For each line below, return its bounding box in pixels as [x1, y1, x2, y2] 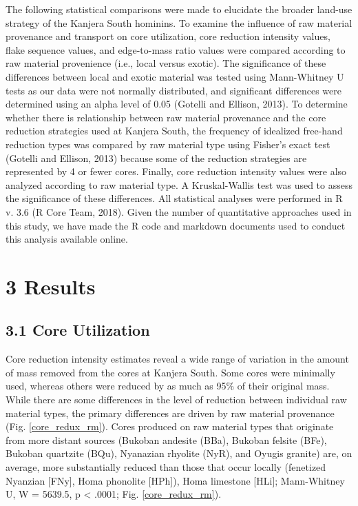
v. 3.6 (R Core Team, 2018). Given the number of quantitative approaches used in [6, 204, 352, 219]
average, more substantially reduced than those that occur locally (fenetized [6, 460, 326, 474]
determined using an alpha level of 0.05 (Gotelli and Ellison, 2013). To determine [6, 97, 348, 111]
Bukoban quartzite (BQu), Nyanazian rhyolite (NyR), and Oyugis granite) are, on [6, 446, 352, 461]
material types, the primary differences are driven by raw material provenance [6, 405, 335, 420]
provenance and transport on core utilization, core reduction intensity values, [6, 29, 330, 43]
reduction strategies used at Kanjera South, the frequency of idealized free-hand [6, 123, 343, 138]
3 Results [6, 272, 96, 300]
